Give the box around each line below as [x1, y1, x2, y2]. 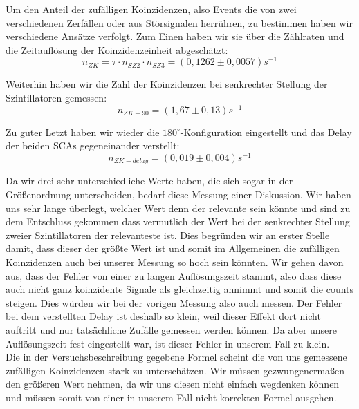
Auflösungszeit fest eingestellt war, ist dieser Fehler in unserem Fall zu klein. [6, 336, 330, 350]
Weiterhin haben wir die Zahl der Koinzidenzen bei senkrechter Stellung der [6, 77, 328, 91]
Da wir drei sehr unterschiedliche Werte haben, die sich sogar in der [6, 173, 293, 188]
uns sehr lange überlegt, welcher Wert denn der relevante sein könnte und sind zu [6, 200, 351, 215]
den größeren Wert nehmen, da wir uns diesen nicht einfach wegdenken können [6, 377, 340, 391]
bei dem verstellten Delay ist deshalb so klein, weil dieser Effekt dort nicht [6, 309, 321, 323]
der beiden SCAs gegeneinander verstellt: [6, 138, 180, 153]
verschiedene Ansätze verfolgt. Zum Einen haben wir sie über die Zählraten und [6, 29, 344, 44]
